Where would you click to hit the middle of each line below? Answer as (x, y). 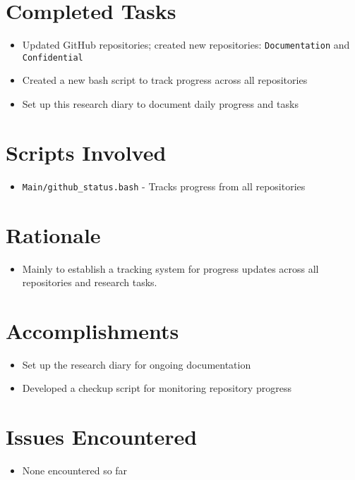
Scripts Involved (86, 152)
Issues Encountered (102, 437)
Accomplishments (92, 330)
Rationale (53, 234)
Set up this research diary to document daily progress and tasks (160, 104)
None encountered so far (75, 470)
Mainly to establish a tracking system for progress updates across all (170, 268)
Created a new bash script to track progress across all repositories (165, 80)
